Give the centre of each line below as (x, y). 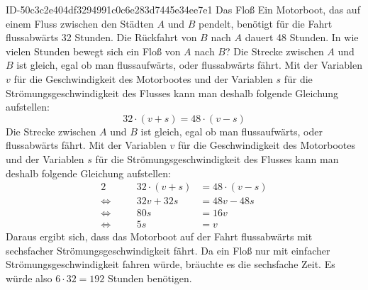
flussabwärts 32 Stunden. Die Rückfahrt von (101, 37)
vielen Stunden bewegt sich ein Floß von (93, 51)
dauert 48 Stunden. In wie (302, 37)
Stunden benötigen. (150, 278)
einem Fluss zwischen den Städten (80, 23)
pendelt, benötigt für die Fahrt (266, 23)
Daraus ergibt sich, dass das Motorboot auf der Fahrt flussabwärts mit (159, 236)
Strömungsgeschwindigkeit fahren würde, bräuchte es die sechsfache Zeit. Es (171, 264)
